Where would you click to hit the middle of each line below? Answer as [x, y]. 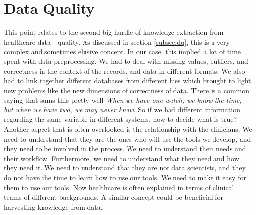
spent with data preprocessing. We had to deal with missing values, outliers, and [126, 61]
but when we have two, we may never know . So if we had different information [122, 109]
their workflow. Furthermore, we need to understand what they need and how [122, 158]
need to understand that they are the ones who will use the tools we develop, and [128, 138]
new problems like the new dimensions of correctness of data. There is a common [127, 90]
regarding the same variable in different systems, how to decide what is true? [121, 119]
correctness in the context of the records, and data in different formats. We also [125, 71]
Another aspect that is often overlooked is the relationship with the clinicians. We [128, 129]
